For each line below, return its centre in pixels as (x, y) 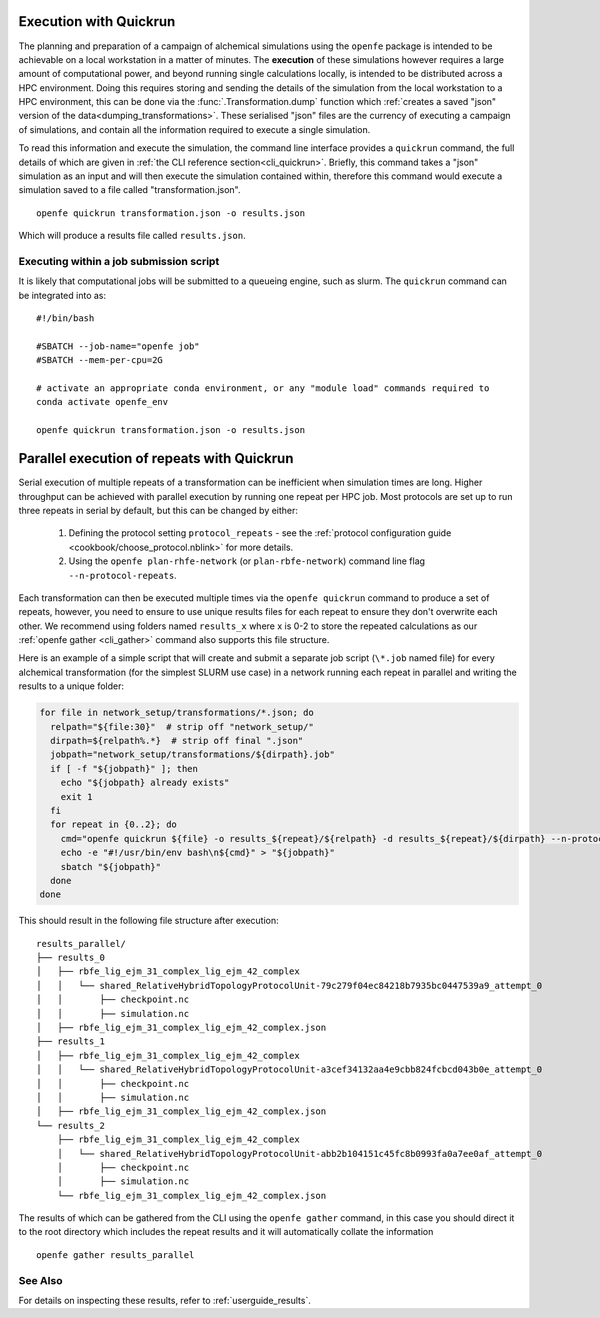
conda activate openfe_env (102, 402)
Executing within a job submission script (119, 261)
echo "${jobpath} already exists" (145, 783)
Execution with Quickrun (97, 21)
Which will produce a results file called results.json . (132, 236)
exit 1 (76, 796)
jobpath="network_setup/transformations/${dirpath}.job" (192, 754)
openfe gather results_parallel (115, 1254)
